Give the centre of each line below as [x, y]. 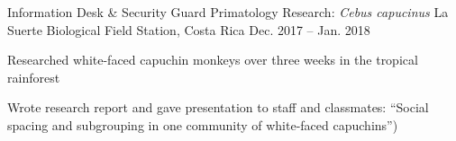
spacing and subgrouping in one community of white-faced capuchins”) [203, 124]
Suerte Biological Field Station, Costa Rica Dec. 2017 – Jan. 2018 [189, 29]
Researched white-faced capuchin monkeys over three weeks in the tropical [213, 60]
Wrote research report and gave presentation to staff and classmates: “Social [218, 107]
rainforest [34, 77]
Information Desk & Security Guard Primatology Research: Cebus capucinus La [228, 12]
